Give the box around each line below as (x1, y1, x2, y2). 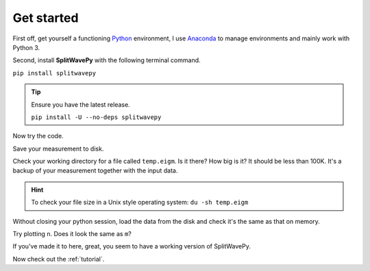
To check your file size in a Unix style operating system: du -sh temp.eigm (31, 198, 249, 207)
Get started (12, 10, 79, 25)
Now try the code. (12, 132, 64, 140)
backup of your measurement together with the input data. (12, 166, 178, 175)
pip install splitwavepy (12, 69, 96, 77)
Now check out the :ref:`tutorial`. (12, 255, 105, 263)
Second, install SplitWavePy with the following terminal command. (12, 56, 201, 64)
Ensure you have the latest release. (31, 100, 130, 109)
